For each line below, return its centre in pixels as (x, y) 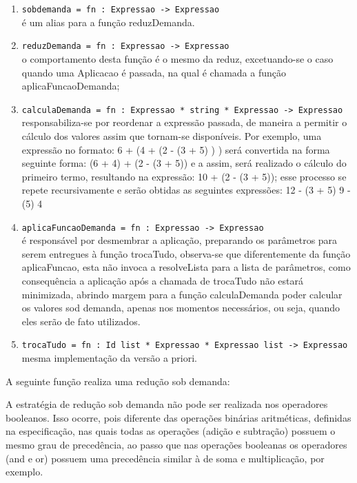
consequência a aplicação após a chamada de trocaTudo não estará (163, 280)
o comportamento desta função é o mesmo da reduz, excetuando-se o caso (177, 58)
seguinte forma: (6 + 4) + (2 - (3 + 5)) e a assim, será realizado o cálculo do (184, 163)
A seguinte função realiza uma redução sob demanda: (118, 381)
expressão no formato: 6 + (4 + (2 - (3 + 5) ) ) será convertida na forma (176, 149)
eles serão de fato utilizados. (81, 321)
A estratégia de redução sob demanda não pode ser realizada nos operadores (167, 404)
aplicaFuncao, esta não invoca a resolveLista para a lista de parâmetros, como (186, 267)
